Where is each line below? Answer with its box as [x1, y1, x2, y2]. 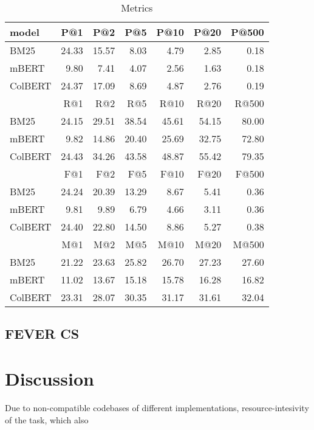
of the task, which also [5, 413, 89, 426]
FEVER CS [5, 324, 80, 343]
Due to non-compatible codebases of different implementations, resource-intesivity [5, 401, 309, 414]
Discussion [5, 366, 94, 390]
